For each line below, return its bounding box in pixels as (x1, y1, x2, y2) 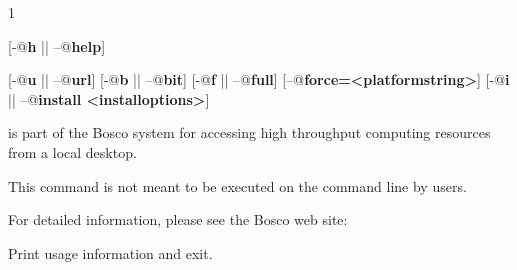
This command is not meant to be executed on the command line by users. (8, 175, 467, 196)
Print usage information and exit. (8, 242, 213, 263)
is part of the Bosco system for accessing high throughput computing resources (8, 122, 491, 143)
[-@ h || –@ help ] (8, 35, 106, 56)
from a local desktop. (8, 141, 137, 162)
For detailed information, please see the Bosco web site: (8, 209, 348, 230)
